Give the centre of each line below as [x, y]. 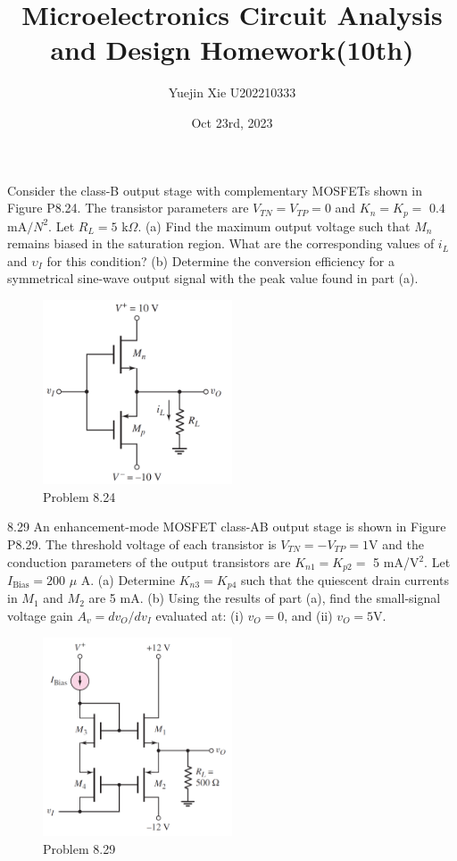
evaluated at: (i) [199, 615]
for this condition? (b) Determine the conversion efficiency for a [220, 260]
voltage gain [40, 615]
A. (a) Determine [128, 579]
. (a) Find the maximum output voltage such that [274, 226]
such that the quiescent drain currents [345, 579]
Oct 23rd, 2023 [232, 122]
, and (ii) [308, 615]
